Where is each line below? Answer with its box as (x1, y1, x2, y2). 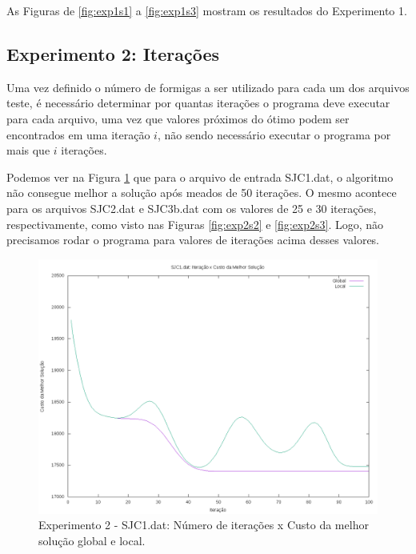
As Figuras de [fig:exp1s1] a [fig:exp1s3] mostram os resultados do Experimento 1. (6, 2, 407, 18)
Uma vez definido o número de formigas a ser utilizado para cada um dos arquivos (6, 78, 410, 95)
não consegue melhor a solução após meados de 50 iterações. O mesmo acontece (6, 184, 397, 201)
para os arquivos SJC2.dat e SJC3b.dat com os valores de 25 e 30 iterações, (6, 199, 377, 216)
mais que (6, 142, 50, 159)
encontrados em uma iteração (6, 126, 150, 143)
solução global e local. (38, 532, 146, 548)
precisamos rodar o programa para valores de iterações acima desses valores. (6, 231, 380, 248)
